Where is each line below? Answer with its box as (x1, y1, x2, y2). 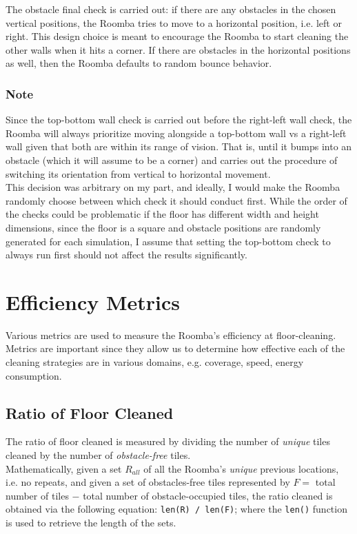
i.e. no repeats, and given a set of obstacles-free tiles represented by (6, 475, 290, 489)
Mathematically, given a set (6, 461, 122, 475)
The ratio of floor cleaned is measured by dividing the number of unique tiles (6, 434, 330, 449)
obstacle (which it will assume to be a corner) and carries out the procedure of (6, 152, 338, 167)
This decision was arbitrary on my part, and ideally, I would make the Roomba (6, 180, 340, 194)
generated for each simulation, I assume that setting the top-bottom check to (6, 234, 331, 248)
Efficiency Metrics (6, 287, 180, 316)
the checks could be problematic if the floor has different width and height (6, 207, 319, 221)
